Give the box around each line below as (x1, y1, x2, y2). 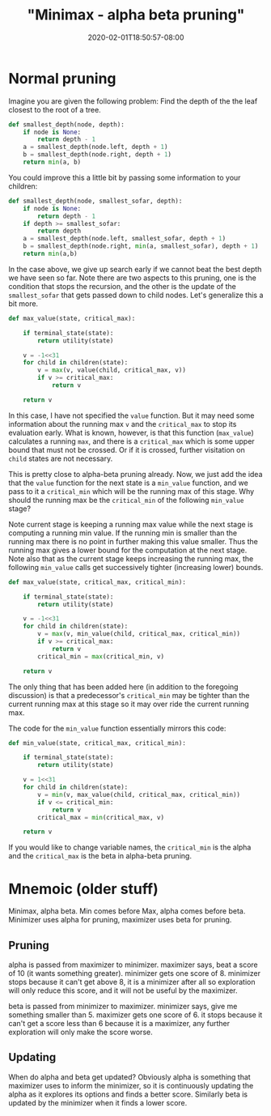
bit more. (8, 298, 39, 309)
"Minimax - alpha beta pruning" (27, 6, 245, 24)
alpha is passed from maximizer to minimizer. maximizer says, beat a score (8, 960, 258, 969)
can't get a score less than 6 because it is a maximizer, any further (8, 1019, 231, 1029)
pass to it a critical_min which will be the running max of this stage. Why (8, 486, 255, 496)
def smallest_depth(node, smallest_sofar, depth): (8, 197, 183, 205)
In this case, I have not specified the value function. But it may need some (8, 411, 255, 420)
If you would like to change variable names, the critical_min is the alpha (8, 842, 252, 852)
